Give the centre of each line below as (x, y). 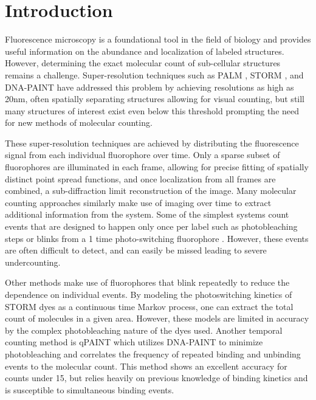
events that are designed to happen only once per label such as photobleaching (151, 226)
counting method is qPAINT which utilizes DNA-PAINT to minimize (134, 342)
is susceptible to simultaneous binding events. (90, 389)
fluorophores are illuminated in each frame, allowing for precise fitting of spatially (157, 167)
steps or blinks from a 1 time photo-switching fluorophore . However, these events (157, 238)
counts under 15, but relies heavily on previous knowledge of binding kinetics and (156, 378)
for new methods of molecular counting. (79, 122)
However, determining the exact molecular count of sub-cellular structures (143, 63)
